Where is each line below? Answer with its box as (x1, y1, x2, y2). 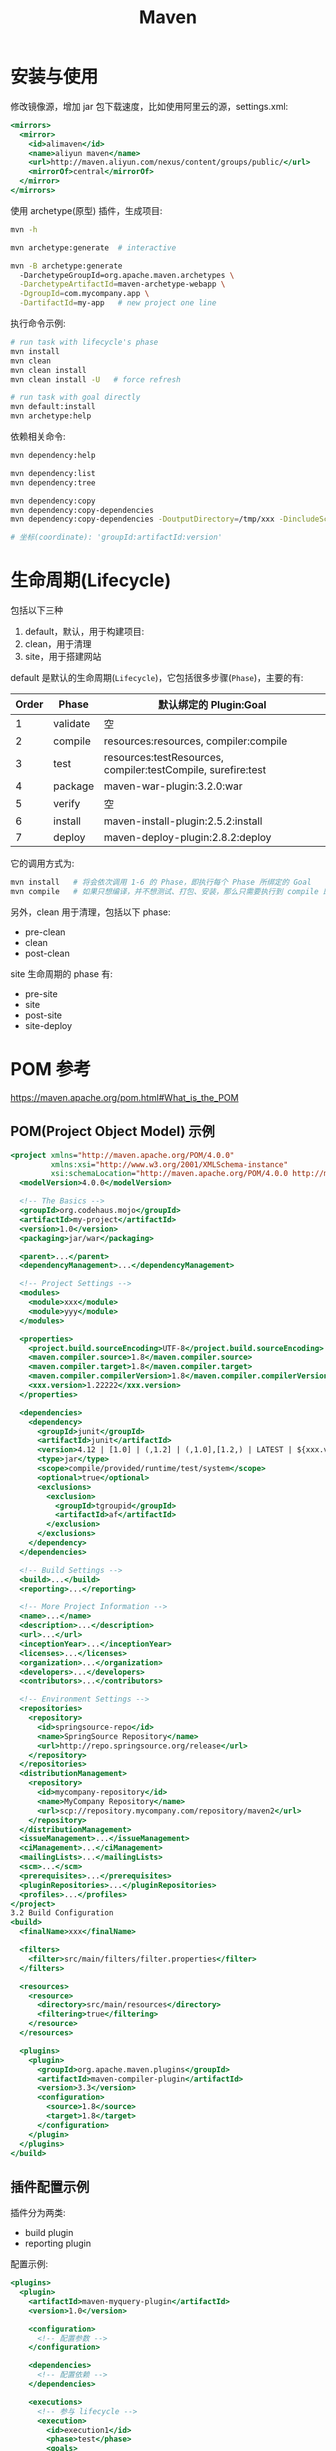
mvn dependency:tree (10, 477, 97, 488)
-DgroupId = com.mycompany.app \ (19, 289, 150, 299)
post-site (24, 1009, 63, 1021)
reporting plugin (24, 2237, 92, 2250)
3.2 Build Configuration (10, 1908, 114, 1918)
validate (53, 717, 91, 731)
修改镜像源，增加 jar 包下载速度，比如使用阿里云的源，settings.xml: (10, 100, 289, 112)
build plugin (24, 2227, 74, 2239)
